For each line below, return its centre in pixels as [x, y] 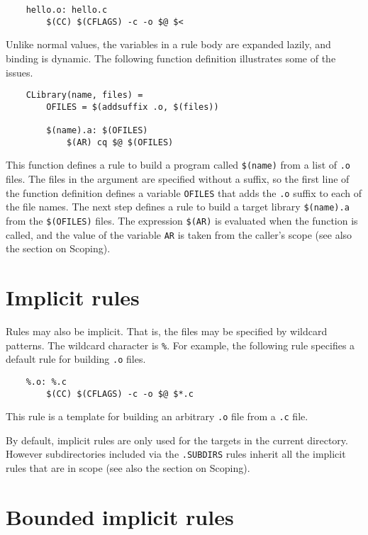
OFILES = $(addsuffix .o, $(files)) [133, 107]
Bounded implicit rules [120, 516]
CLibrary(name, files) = [84, 95]
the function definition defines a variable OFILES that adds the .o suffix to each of [184, 192]
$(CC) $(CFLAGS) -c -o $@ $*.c [120, 394]
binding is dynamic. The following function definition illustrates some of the [171, 58]
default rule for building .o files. [76, 359]
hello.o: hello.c [67, 10]
